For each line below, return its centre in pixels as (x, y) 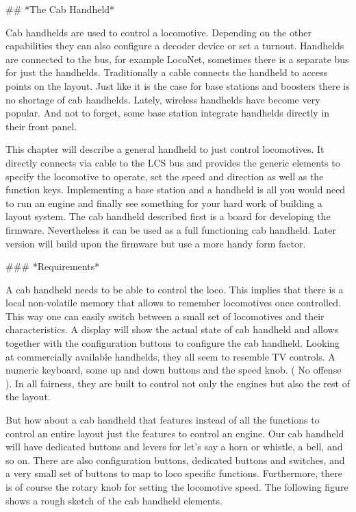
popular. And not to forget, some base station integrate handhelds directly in (168, 113)
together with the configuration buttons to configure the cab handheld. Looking (173, 343)
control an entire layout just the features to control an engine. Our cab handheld (175, 433)
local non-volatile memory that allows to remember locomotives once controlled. (173, 303)
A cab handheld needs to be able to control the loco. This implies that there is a (175, 289)
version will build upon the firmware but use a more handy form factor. (156, 243)
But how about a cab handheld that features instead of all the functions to (163, 420)
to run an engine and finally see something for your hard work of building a (164, 203)
